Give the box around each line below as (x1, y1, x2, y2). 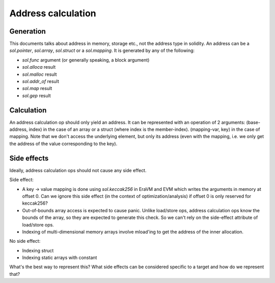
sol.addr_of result (22, 78, 60, 84)
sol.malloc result (22, 71, 57, 77)
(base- (246, 119, 261, 125)
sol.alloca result (22, 64, 56, 70)
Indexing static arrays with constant (22, 254, 97, 261)
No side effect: (9, 238, 41, 244)
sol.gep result (22, 92, 51, 99)
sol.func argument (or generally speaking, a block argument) (22, 56, 150, 63)
